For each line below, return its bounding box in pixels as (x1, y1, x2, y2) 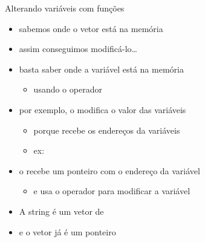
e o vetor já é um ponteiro (19, 225, 116, 238)
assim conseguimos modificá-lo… (19, 42, 137, 55)
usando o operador (33, 83, 102, 96)
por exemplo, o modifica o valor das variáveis (19, 103, 186, 116)
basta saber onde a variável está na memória (19, 62, 184, 75)
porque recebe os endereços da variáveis (33, 123, 180, 136)
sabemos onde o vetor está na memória (19, 22, 163, 34)
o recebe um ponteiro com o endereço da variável (19, 164, 200, 177)
